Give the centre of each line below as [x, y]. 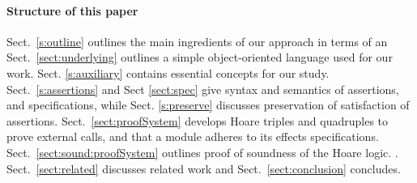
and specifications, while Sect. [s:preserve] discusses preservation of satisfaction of [208, 105]
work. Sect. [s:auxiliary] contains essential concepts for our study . [168, 72]
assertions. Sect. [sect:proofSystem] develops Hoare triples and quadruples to [198, 120]
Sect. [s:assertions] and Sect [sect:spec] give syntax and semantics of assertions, [203, 89]
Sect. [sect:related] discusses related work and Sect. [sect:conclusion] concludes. [204, 168]
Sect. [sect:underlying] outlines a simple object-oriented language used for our [200, 57]
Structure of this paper [72, 10]
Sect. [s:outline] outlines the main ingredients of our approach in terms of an [197, 41]
